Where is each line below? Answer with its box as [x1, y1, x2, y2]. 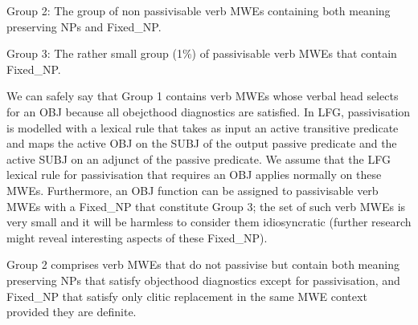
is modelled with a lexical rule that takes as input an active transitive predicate [6, 119, 399, 136]
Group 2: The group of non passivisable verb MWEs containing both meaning [6, 2, 391, 18]
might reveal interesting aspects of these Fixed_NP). [6, 229, 268, 246]
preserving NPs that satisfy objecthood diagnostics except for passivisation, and [6, 271, 400, 288]
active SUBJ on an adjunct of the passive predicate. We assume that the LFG [6, 150, 391, 167]
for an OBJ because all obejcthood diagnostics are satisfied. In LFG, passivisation [6, 103, 411, 120]
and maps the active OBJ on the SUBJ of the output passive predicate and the [6, 135, 397, 152]
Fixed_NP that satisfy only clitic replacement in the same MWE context [6, 287, 367, 304]
